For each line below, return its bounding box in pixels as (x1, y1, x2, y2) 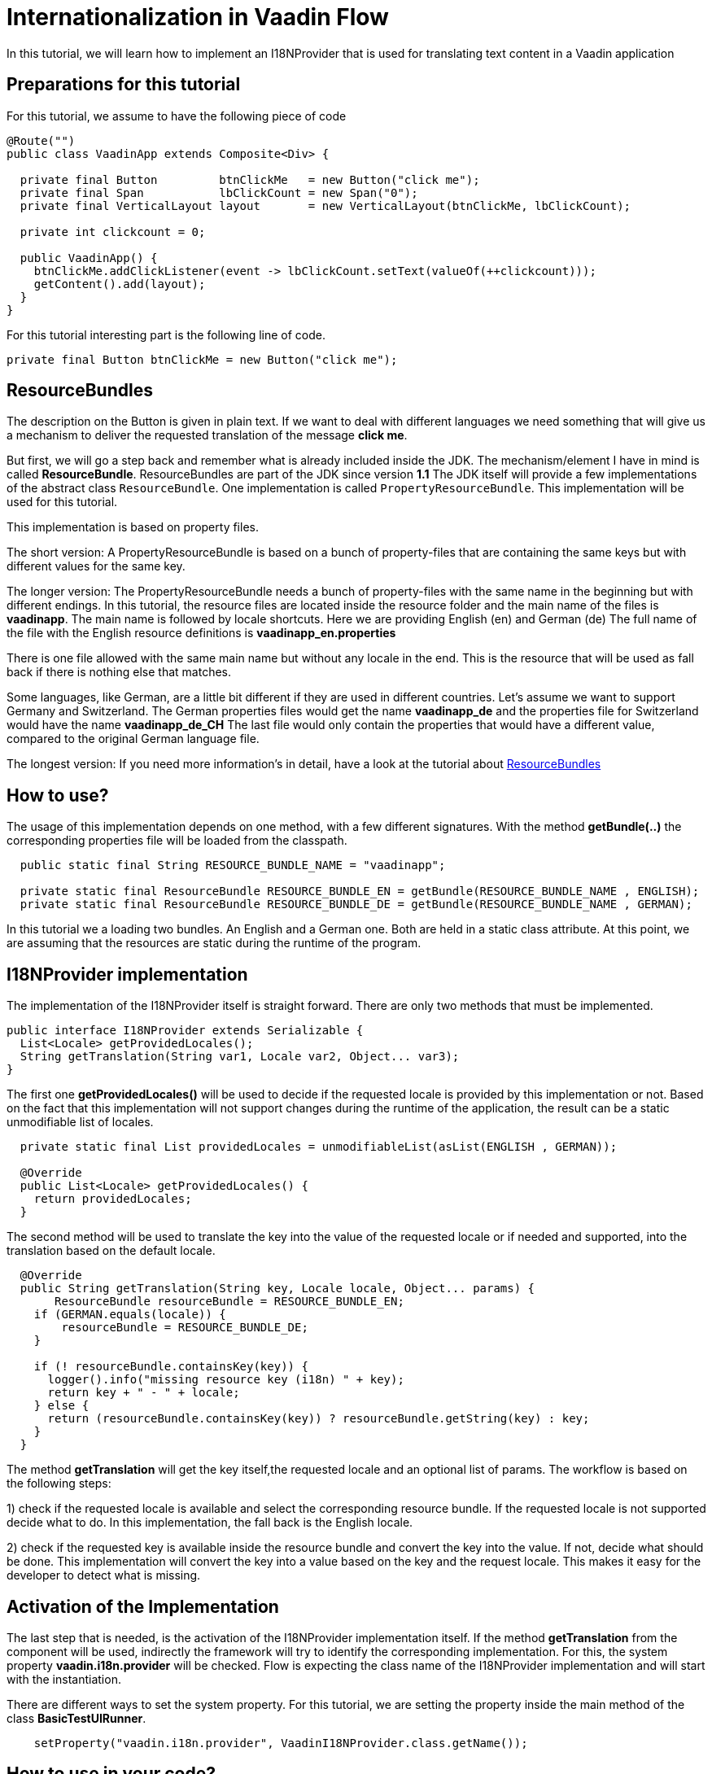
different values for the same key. (7, 559, 186, 574)
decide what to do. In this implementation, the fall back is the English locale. (7, 1515, 413, 1530)
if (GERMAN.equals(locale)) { (33, 1308, 226, 1322)
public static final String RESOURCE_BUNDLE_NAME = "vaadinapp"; (20, 859, 446, 872)
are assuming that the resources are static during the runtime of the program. (7, 936, 422, 950)
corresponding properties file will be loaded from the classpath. (7, 833, 347, 848)
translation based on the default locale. (7, 1243, 216, 1258)
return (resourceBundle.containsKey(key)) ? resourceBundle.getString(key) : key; (47, 1412, 590, 1426)
